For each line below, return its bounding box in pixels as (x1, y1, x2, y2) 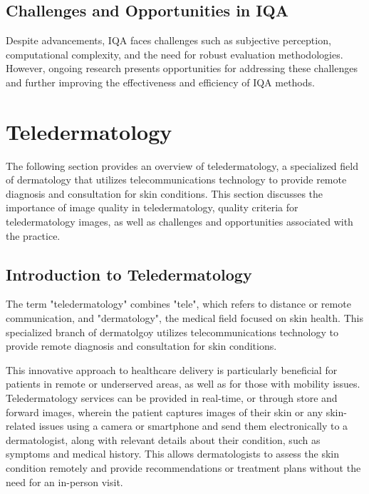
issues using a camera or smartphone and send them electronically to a (38, 418, 348, 433)
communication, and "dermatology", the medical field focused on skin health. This (6, 311, 363, 326)
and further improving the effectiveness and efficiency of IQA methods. (6, 74, 315, 89)
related (6, 418, 36, 433)
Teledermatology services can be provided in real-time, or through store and (6, 390, 338, 405)
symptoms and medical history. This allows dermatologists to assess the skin (6, 446, 340, 461)
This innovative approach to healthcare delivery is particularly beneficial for (6, 362, 338, 377)
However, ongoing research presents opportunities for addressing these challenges (6, 61, 358, 76)
